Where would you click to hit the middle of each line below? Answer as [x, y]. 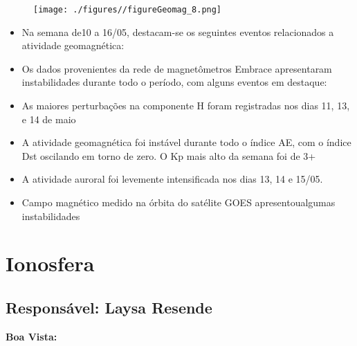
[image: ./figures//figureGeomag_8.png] [128, 10]
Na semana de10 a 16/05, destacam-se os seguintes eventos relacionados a [178, 31]
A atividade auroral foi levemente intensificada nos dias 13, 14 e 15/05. [172, 179]
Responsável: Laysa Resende [109, 307]
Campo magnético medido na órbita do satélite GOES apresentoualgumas [178, 202]
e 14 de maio [49, 119]
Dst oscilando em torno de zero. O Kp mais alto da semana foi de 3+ [169, 155]
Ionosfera [50, 263]
